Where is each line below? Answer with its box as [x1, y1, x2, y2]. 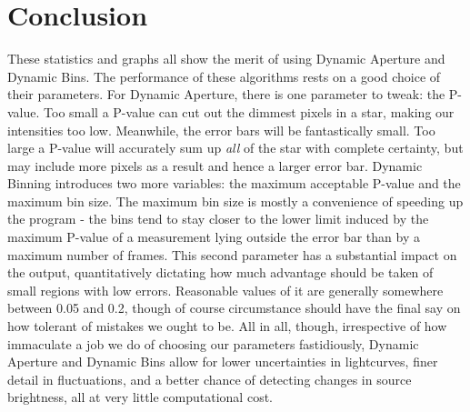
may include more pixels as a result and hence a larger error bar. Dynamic [7, 156, 423, 175]
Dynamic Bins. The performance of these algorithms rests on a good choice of [7, 66, 441, 85]
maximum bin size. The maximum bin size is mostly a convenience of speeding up [7, 191, 464, 210]
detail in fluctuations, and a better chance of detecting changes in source [7, 369, 412, 388]
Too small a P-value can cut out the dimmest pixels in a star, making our [44, 102, 455, 121]
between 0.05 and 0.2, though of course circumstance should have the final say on [7, 298, 461, 317]
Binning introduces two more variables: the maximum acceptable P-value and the [7, 174, 461, 193]
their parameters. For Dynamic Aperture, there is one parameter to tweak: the [7, 85, 445, 104]
